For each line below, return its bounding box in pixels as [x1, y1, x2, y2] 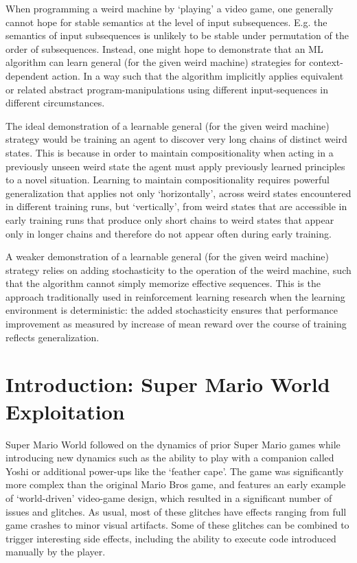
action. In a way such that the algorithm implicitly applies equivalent [51, 68, 344, 82]
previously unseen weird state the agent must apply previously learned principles [5, 159, 345, 173]
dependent [5, 68, 49, 82]
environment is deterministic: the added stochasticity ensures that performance [5, 303, 338, 317]
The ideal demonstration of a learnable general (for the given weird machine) [5, 118, 330, 133]
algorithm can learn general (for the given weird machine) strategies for [5, 55, 306, 69]
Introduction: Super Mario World [5, 370, 330, 398]
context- [309, 55, 343, 69]
